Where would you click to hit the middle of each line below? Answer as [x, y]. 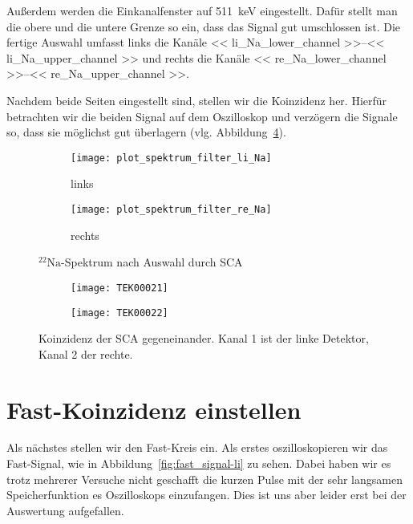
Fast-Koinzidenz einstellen [154, 409]
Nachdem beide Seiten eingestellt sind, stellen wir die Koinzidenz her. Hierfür [197, 100]
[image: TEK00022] [119, 313]
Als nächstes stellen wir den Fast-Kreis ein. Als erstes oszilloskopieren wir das [197, 447]
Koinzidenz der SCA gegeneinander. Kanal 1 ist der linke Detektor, [204, 338]
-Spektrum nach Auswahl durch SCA [152, 262]
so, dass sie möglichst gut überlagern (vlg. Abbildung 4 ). [146, 132]
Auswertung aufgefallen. [65, 510]
